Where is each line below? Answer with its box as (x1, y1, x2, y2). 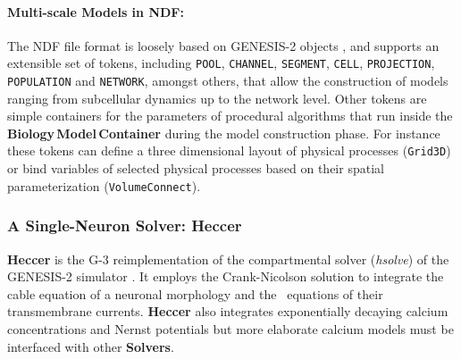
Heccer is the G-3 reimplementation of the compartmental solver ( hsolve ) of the (7, 249, 449, 268)
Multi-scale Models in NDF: (7, 2, 184, 21)
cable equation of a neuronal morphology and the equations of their (7, 284, 383, 303)
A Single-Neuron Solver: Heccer (7, 214, 242, 237)
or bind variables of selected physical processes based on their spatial (7, 159, 384, 178)
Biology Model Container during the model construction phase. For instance (7, 123, 440, 142)
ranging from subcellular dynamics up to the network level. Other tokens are (7, 88, 427, 107)
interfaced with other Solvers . (7, 337, 174, 355)
